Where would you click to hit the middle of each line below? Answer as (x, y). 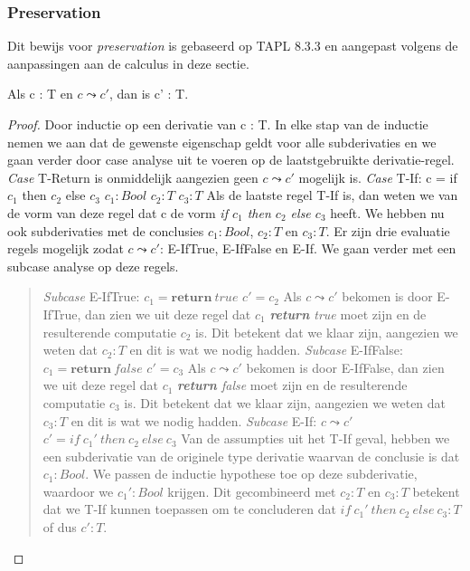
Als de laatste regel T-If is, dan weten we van (332, 195)
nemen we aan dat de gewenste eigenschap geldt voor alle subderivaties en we (222, 142)
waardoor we (78, 491)
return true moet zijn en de (348, 314)
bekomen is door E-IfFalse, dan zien (345, 367)
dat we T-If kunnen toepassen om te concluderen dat (189, 509)
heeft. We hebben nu (387, 212)
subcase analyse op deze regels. (93, 266)
